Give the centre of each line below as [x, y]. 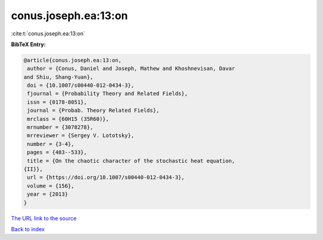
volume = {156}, [51, 186]
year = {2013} [48, 194]
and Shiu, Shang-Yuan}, [59, 77]
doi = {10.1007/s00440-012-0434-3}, [81, 86]
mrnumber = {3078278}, [60, 127]
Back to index [28, 229]
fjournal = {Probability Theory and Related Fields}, [107, 94]
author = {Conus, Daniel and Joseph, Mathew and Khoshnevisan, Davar [131, 69]
